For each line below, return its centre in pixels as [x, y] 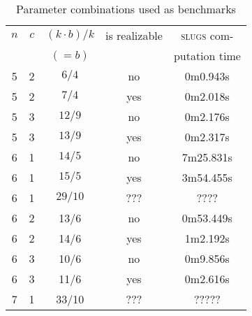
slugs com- [207, 35]
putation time [207, 56]
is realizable [134, 35]
